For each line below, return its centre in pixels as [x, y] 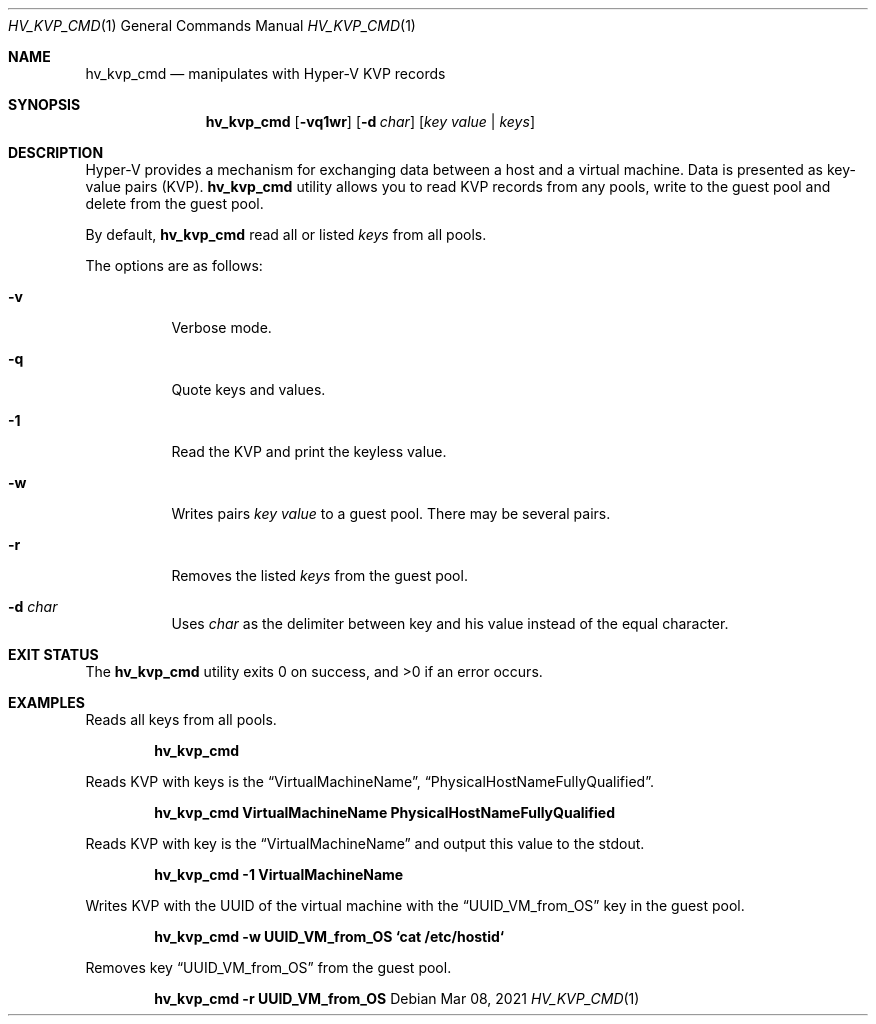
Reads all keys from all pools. [181, 719]
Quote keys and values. [248, 389]
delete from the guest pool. [174, 203]
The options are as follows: [174, 265]
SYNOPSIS [44, 104]
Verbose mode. [221, 327]
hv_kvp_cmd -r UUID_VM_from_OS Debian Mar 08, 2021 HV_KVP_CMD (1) [397, 998]
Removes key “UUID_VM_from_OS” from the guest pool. [268, 967]
